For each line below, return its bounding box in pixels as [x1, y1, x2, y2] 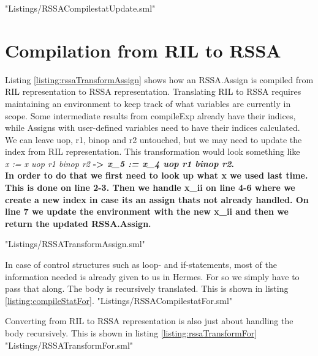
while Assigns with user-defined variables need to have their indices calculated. [5, 121, 300, 134]
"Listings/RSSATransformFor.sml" [5, 338, 134, 351]
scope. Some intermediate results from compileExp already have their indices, [5, 109, 296, 122]
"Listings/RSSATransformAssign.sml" [5, 237, 145, 250]
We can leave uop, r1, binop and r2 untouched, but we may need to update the [5, 133, 302, 146]
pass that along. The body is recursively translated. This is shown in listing [5, 282, 289, 295]
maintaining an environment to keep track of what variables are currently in [5, 97, 291, 109]
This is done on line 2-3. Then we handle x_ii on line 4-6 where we [5, 181, 295, 194]
